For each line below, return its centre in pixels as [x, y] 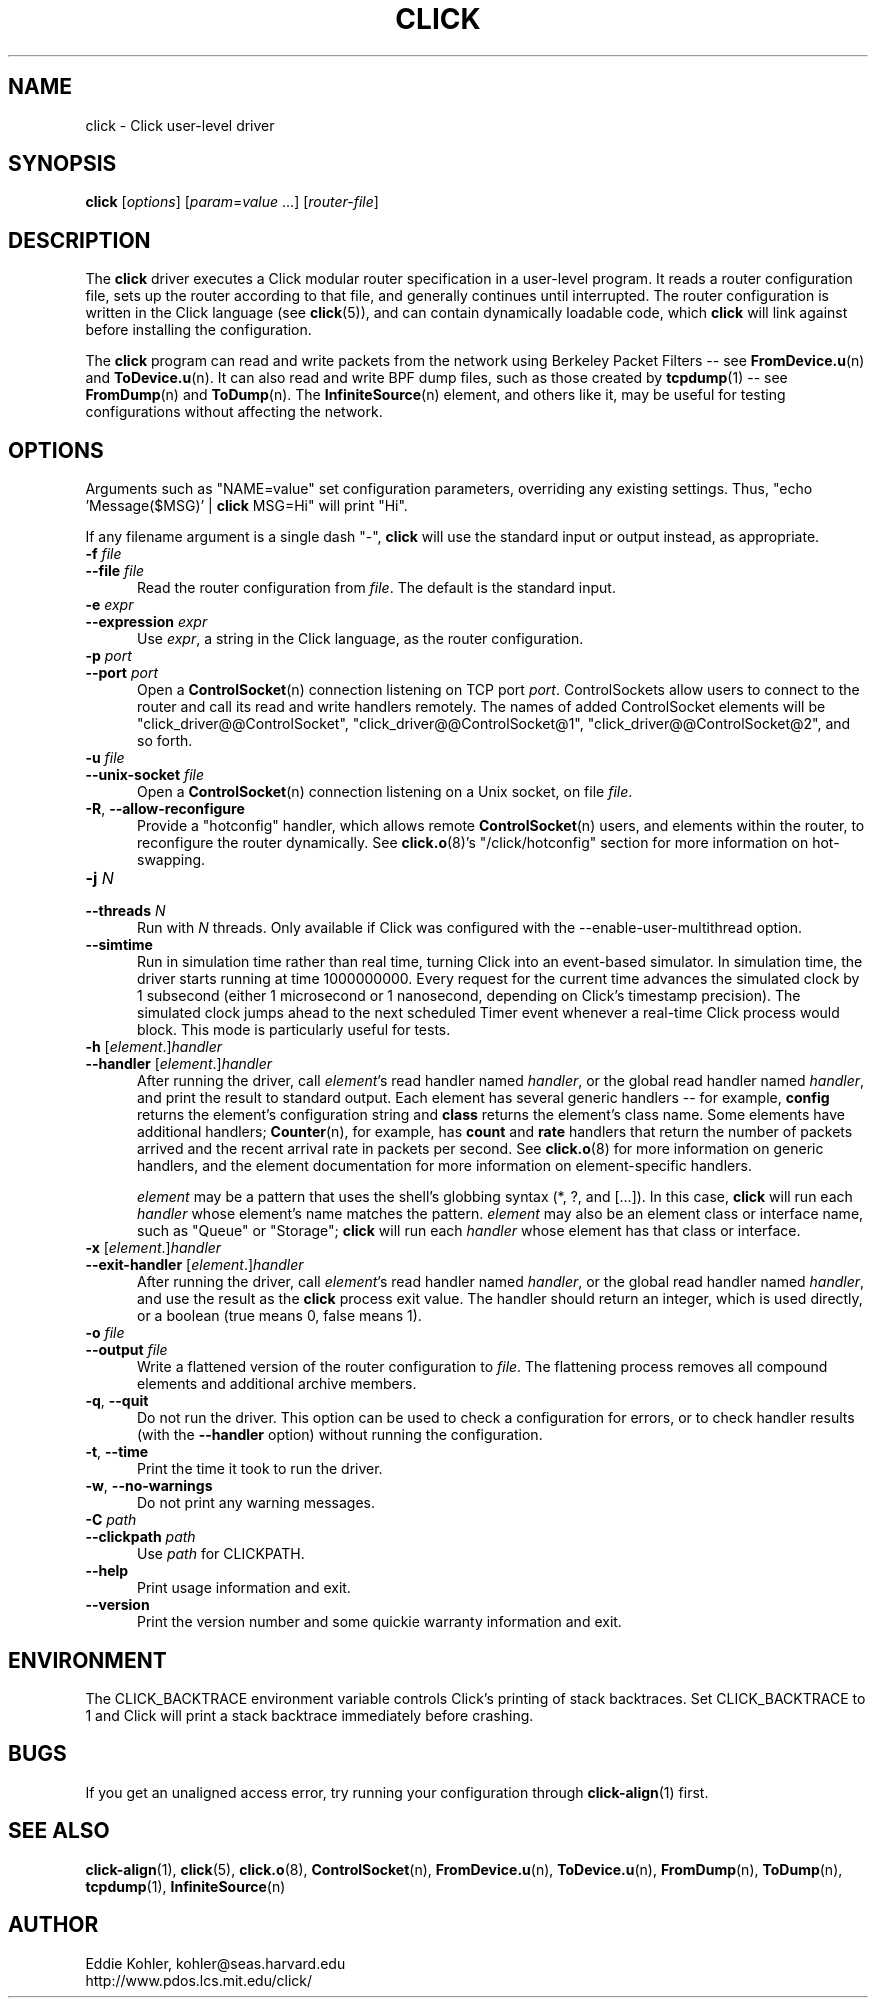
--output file [126, 1350]
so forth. [165, 741]
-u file [105, 758]
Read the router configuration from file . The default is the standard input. [376, 588]
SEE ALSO [59, 1831]
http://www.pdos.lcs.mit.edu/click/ [199, 1980]
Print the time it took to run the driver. [260, 1469]
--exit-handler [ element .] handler [194, 1265]
